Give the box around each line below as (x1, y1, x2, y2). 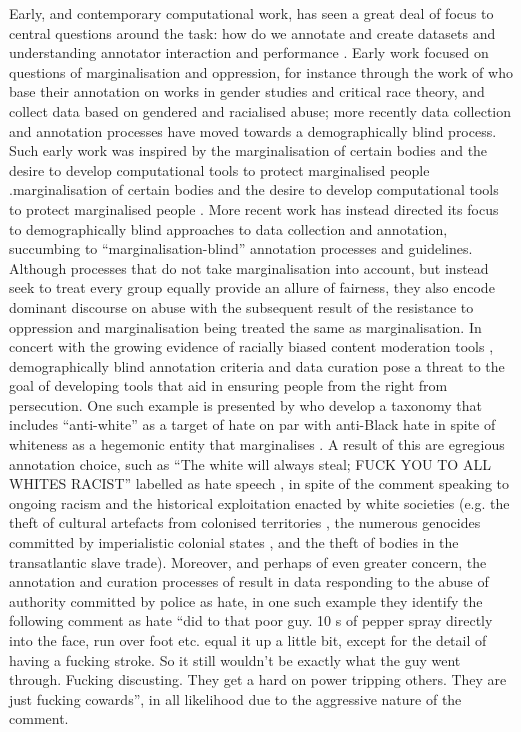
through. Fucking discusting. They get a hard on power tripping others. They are (9, 669, 507, 690)
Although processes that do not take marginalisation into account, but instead (9, 257, 489, 278)
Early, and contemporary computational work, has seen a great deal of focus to (9, 3, 494, 23)
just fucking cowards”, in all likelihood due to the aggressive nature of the (9, 688, 462, 709)
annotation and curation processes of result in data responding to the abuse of (9, 571, 489, 592)
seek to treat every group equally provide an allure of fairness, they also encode (9, 277, 495, 298)
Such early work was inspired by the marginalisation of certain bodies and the (9, 140, 488, 161)
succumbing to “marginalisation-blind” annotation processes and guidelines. (9, 238, 473, 259)
